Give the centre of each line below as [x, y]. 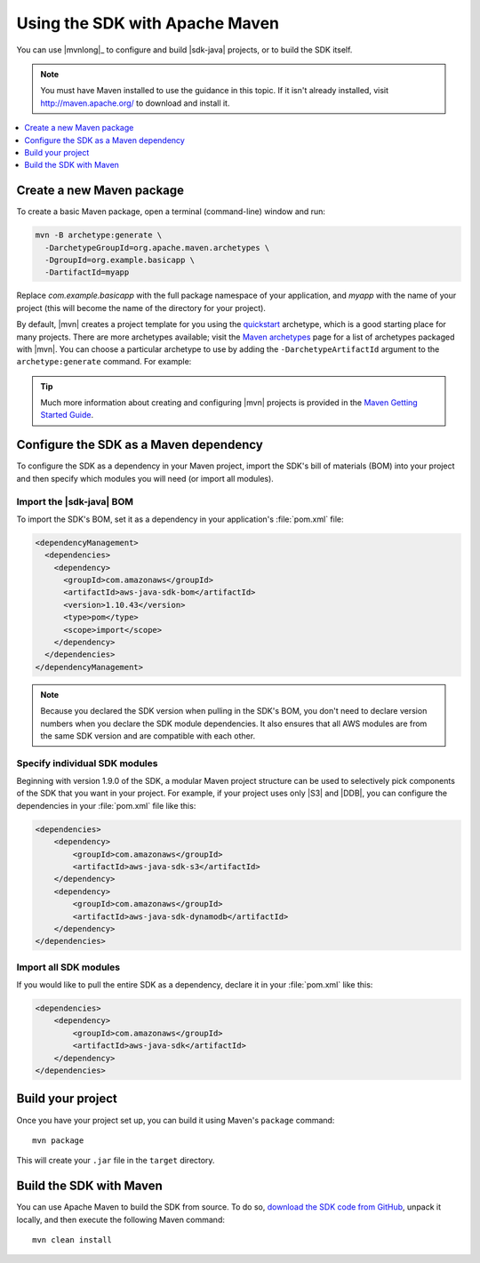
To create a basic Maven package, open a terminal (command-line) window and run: [171, 212]
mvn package [58, 1140]
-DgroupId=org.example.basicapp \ [120, 260]
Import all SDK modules [68, 967]
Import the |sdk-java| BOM [75, 501]
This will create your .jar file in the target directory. [116, 1161]
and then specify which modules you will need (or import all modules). [145, 478]
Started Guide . [67, 415]
